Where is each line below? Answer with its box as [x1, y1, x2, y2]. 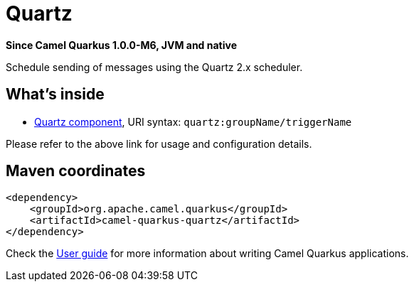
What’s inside [6, 85, 105, 104]
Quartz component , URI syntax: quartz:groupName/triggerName [34, 115, 352, 128]
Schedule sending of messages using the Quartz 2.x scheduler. [6, 60, 303, 73]
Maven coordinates [6, 162, 146, 180]
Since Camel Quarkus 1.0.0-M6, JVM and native [6, 38, 238, 51]
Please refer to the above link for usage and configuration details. [6, 137, 312, 150]
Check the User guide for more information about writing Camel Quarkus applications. [6, 247, 409, 260]
